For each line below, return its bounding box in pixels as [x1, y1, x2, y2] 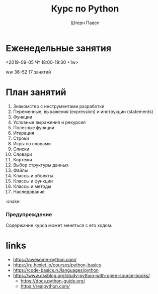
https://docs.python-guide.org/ [20, 277, 85, 284]
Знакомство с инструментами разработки [13, 103, 105, 109]
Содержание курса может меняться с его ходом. [6, 222, 113, 228]
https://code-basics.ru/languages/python [13, 267, 99, 273]
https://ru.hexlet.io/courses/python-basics [13, 262, 101, 268]
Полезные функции [13, 124, 55, 131]
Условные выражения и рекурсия [13, 119, 86, 125]
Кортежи [13, 156, 32, 162]
